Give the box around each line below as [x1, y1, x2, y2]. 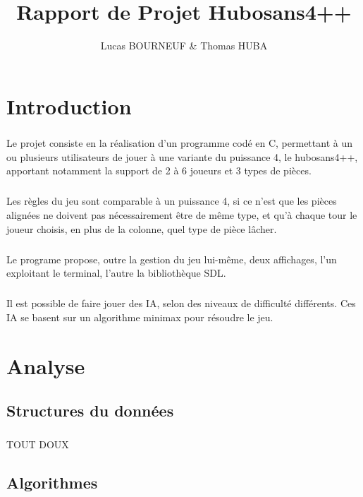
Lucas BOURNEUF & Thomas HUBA [100, 38, 268, 53]
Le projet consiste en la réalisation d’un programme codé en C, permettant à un [6, 136, 352, 150]
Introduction [6, 91, 132, 120]
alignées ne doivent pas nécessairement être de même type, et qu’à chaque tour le [6, 208, 357, 222]
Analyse [6, 351, 85, 380]
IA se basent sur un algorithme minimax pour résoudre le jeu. [6, 309, 273, 324]
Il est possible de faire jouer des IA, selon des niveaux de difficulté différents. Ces [6, 296, 356, 311]
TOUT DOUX [6, 436, 69, 451]
